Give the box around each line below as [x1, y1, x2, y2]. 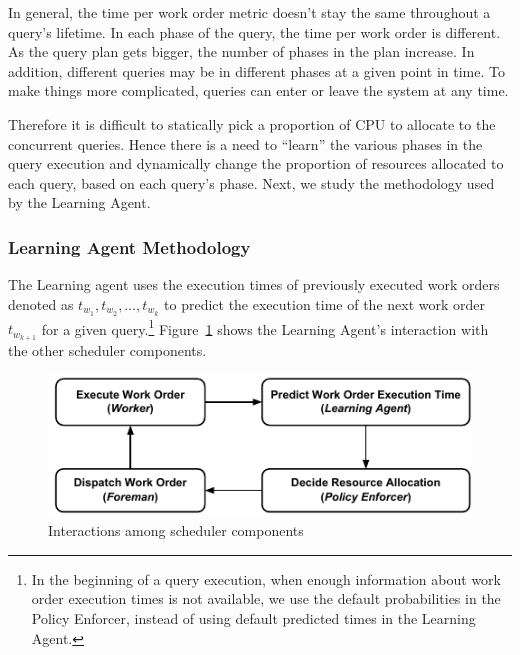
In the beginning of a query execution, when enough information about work [31, 568, 501, 589]
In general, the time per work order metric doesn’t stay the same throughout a [8, 2, 491, 22]
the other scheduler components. [8, 340, 207, 361]
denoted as [8, 293, 74, 314]
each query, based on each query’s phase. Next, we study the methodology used [8, 172, 495, 193]
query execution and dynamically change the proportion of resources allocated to [8, 153, 504, 174]
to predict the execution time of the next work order [164, 293, 486, 314]
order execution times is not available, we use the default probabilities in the [31, 588, 501, 609]
